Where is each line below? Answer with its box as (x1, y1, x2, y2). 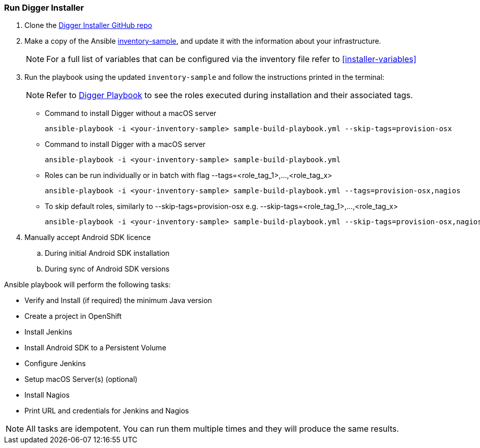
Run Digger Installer (4, 3, 84, 13)
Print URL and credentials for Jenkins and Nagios (24, 406, 189, 415)
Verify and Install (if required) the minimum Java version (24, 296, 212, 305)
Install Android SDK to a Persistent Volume (24, 343, 166, 352)
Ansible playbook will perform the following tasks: (4, 280, 171, 289)
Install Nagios (24, 391, 70, 400)
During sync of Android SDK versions (45, 264, 170, 274)
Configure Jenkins (24, 359, 86, 368)
